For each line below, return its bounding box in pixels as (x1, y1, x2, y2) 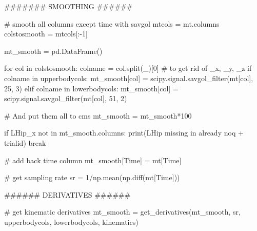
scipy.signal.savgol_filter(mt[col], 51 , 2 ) (4, 93, 127, 104)
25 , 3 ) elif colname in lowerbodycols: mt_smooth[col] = (4, 83, 179, 93)
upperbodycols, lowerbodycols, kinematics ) (4, 216, 139, 227)
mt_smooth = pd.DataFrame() (4, 45, 103, 56)
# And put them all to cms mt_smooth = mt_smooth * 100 (4, 110, 192, 121)
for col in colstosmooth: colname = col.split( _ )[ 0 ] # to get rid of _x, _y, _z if (4, 63, 252, 73)
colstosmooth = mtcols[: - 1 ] (4, 28, 88, 39)
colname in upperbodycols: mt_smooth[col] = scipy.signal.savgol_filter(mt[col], (4, 72, 253, 83)
